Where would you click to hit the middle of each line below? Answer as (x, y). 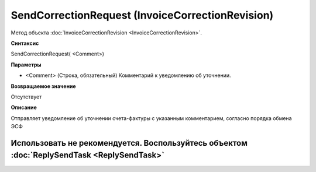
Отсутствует (26, 97)
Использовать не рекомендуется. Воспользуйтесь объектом (129, 143)
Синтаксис (25, 43)
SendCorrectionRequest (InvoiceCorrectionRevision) (142, 15)
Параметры (26, 65)
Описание (24, 107)
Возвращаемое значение (43, 86)
